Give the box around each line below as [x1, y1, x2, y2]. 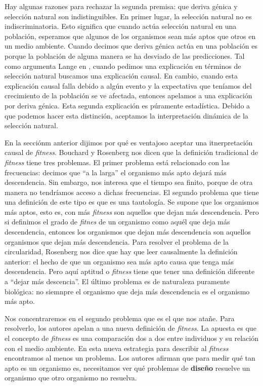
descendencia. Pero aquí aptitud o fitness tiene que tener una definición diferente [5, 266, 255, 277]
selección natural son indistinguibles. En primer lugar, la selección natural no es [5, 11, 252, 21]
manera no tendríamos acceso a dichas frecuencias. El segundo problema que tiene [5, 186, 259, 197]
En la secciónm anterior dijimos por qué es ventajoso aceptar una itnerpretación [5, 137, 253, 147]
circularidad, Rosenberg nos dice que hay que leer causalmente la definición [5, 246, 238, 257]
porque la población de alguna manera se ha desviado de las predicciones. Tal [5, 50, 245, 61]
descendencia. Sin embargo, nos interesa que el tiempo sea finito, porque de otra [5, 177, 253, 187]
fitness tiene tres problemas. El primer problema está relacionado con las [5, 157, 230, 167]
